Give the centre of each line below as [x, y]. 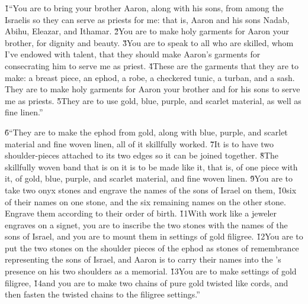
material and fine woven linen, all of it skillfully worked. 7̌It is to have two [139, 143]
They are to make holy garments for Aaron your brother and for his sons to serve [153, 89]
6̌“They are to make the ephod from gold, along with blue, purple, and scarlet [146, 132]
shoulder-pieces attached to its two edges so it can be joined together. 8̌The [142, 155]
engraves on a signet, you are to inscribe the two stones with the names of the [146, 224]
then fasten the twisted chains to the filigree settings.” [102, 294]
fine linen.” [24, 112]
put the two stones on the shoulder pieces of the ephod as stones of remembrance [152, 248]
